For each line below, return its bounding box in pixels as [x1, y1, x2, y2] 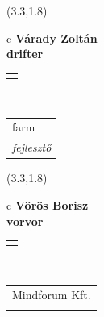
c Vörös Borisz [6, 196, 89, 213]
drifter [6, 45, 44, 62]
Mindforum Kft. [12, 286, 91, 302]
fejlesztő [12, 139, 52, 156]
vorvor [6, 212, 44, 229]
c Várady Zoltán [6, 29, 98, 46]
